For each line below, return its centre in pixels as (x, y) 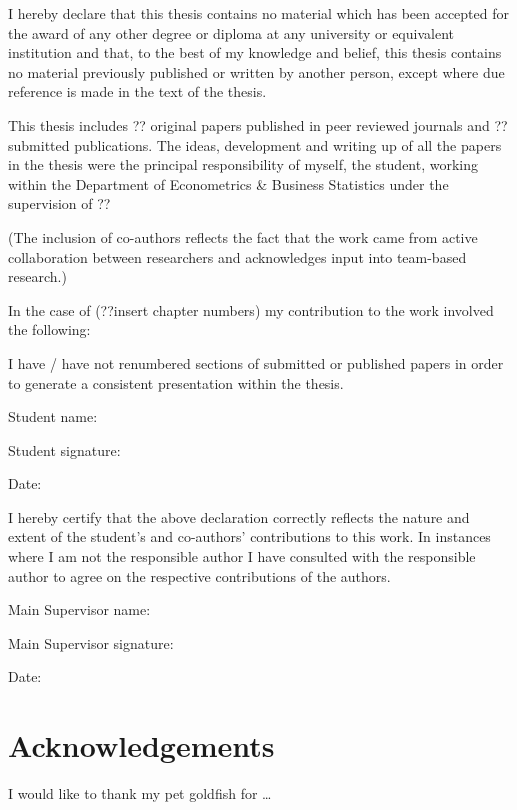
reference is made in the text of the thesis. (137, 91)
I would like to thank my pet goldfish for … (140, 793)
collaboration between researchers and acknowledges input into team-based (237, 256)
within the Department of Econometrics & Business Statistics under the (228, 183)
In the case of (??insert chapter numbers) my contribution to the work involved (251, 309)
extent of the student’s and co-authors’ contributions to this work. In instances (249, 536)
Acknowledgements (141, 745)
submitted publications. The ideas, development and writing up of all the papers (255, 144)
